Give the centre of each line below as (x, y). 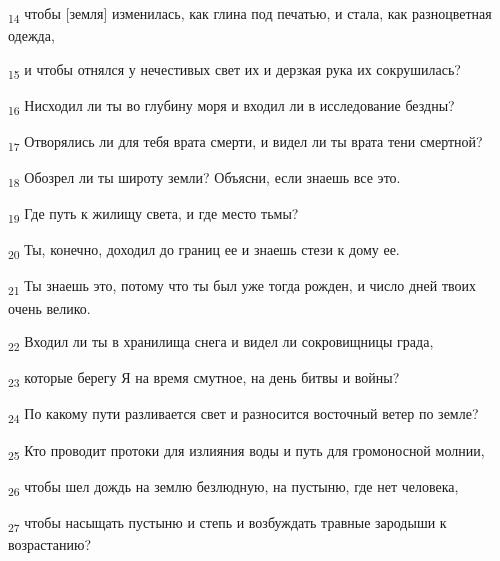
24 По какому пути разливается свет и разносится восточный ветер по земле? (243, 415)
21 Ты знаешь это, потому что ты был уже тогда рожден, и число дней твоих (242, 287)
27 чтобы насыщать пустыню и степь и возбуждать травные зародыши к (227, 523)
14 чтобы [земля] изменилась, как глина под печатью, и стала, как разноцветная (250, 14)
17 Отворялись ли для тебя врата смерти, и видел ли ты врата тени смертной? (245, 142)
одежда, (31, 35)
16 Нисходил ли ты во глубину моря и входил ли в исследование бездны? (231, 106)
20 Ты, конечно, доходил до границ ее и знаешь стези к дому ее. (204, 251)
